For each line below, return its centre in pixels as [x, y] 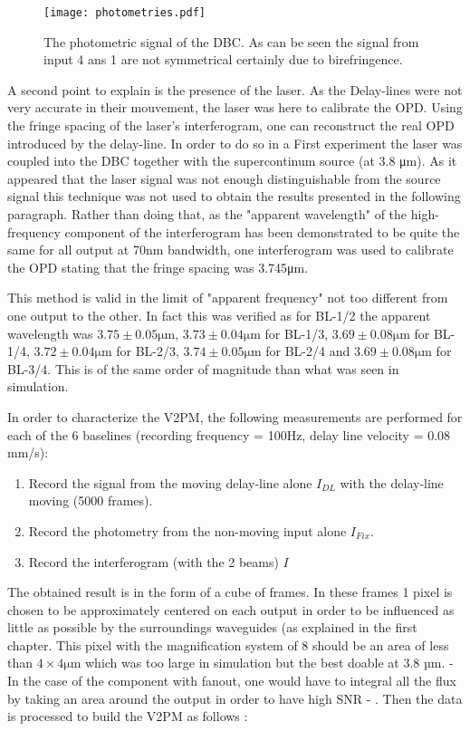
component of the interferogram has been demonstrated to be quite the [262, 231]
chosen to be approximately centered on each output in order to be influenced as [231, 609]
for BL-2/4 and [308, 351]
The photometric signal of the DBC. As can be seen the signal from [231, 41]
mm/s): [28, 452]
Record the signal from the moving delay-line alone [170, 482]
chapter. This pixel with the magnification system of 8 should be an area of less [228, 644]
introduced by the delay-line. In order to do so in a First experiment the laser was [235, 143]
